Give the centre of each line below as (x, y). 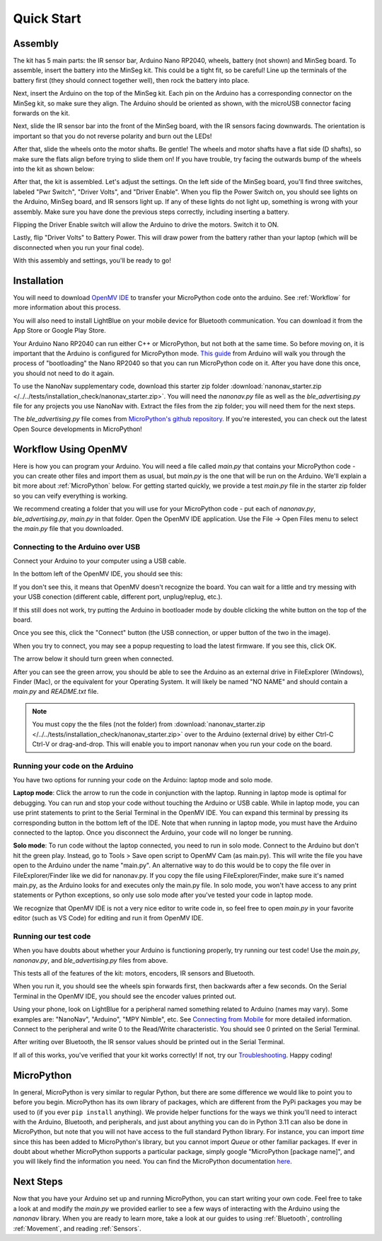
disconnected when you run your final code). (79, 247)
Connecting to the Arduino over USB (77, 547)
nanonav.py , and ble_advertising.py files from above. (91, 960)
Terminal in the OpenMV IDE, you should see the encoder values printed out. (125, 996)
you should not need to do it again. (64, 373)
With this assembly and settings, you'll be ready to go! (92, 261)
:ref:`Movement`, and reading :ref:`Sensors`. (77, 1228)
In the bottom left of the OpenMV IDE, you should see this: (98, 574)
